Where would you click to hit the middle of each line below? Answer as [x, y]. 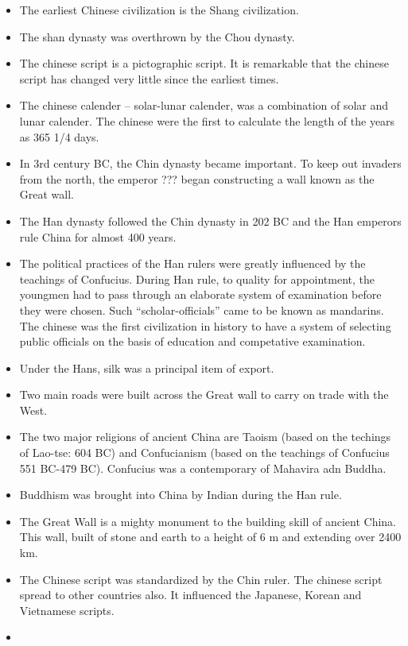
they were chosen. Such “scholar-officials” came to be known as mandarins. [202, 309]
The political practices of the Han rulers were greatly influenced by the [192, 263]
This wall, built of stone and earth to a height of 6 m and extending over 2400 [210, 537]
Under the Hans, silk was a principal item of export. [147, 367]
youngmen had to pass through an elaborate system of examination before [200, 294]
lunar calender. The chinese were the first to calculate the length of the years [207, 120]
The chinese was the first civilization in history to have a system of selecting [205, 325]
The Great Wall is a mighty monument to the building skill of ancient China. [208, 521]
